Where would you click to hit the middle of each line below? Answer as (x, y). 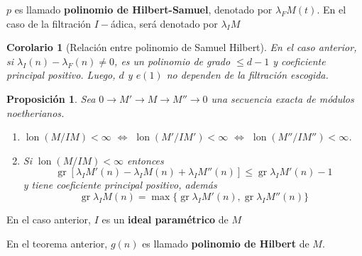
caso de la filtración (49, 23)
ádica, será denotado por (164, 23)
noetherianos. (35, 112)
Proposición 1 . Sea (51, 98)
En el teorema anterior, (57, 243)
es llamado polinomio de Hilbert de (226, 243)
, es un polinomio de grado (172, 61)
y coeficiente (299, 61)
